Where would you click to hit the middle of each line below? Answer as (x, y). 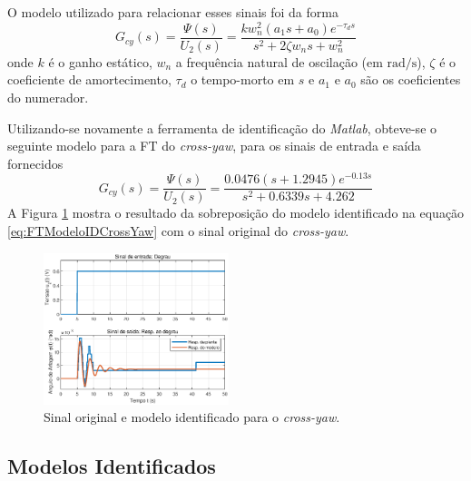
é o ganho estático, (100, 61)
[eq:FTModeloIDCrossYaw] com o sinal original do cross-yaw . (178, 231)
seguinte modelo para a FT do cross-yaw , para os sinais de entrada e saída (214, 146)
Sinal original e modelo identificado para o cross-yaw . (192, 417)
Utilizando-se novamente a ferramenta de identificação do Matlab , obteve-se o (222, 128)
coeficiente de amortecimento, (89, 79)
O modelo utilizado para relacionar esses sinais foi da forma (173, 12)
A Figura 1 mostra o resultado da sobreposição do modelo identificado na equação (236, 213)
